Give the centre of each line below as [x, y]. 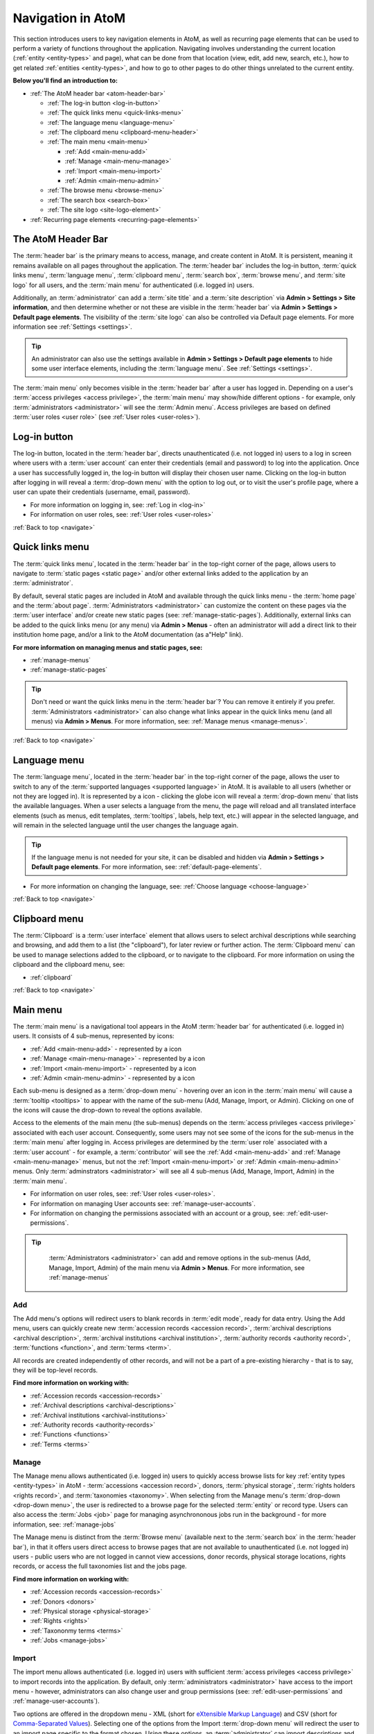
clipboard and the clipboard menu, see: [69, 965]
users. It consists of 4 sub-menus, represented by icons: [93, 1036]
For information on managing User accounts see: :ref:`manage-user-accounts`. [143, 1203]
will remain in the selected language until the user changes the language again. [126, 825]
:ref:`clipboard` [51, 977]
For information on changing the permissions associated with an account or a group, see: [158, 1213]
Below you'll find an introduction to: [65, 80]
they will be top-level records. [55, 1371]
